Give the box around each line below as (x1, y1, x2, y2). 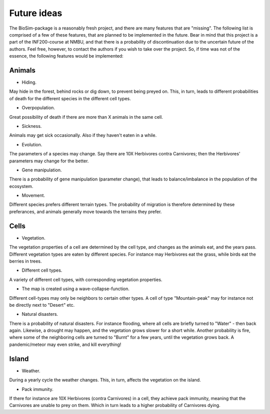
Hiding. (21, 79, 37, 85)
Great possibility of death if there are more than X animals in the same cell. (9, 114, 163, 120)
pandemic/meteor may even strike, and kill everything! (9, 341, 121, 347)
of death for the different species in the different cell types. (9, 95, 131, 101)
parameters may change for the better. (9, 158, 89, 164)
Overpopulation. (21, 105, 55, 111)
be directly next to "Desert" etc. (9, 302, 75, 308)
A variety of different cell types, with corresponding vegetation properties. (9, 276, 162, 283)
